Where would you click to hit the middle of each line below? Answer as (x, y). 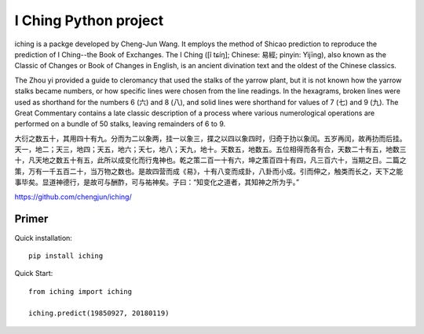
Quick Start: (34, 274)
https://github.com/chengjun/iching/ (73, 197)
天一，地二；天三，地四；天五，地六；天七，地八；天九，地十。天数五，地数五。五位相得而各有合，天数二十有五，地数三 (210, 150)
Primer (31, 219)
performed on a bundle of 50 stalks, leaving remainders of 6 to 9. (120, 124)
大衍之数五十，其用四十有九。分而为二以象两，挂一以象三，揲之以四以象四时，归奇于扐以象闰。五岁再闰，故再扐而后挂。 (210, 138)
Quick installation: (43, 238)
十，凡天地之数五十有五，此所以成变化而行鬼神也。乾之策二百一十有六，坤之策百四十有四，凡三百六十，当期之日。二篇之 (210, 160)
